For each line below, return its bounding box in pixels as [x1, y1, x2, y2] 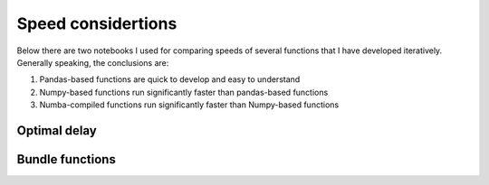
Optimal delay [16, 123, 97, 138]
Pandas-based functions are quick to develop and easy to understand [39, 74, 301, 85]
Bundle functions [16, 152, 117, 167]
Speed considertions [16, 14, 177, 33]
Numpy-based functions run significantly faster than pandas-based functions [39, 87, 329, 97]
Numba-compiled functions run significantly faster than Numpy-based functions [39, 99, 340, 110]
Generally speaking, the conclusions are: [16, 57, 169, 68]
